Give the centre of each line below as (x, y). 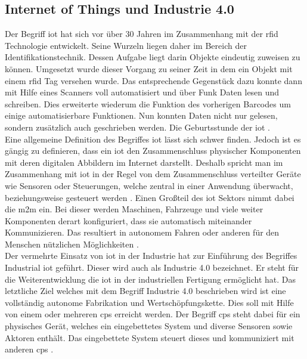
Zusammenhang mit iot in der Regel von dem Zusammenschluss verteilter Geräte (153, 174)
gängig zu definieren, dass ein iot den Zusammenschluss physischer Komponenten (153, 151)
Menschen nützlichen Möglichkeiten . (72, 244)
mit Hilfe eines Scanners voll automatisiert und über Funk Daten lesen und (142, 92)
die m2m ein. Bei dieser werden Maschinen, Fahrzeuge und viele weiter (134, 209)
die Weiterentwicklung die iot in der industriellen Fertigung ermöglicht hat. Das (151, 279)
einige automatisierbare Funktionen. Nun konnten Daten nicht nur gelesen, (141, 115)
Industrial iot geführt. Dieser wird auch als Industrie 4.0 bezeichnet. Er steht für (152, 267)
